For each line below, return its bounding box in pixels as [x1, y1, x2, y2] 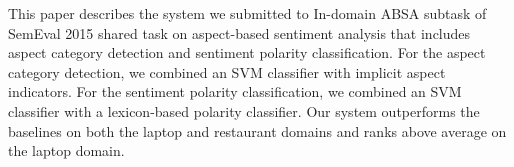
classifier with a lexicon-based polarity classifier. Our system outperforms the [8, 100, 480, 121]
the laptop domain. [8, 140, 125, 161]
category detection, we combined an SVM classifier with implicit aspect [8, 61, 446, 82]
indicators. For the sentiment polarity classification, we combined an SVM [8, 81, 462, 102]
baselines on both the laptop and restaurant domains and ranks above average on [8, 120, 507, 141]
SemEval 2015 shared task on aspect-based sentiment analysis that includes [8, 22, 471, 43]
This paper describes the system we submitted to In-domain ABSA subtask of [8, 3, 487, 23]
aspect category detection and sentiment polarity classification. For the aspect [8, 42, 486, 63]
